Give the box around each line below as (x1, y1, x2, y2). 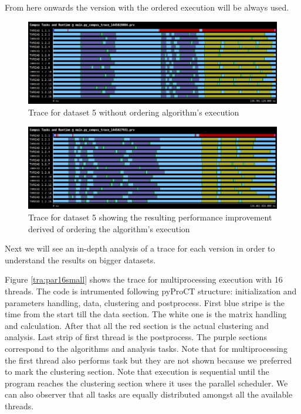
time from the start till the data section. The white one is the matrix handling (5, 308, 287, 320)
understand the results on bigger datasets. (5, 253, 156, 266)
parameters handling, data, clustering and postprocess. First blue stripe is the (5, 296, 285, 308)
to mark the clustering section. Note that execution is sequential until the (5, 365, 269, 378)
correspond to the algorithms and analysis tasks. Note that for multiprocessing (5, 342, 288, 354)
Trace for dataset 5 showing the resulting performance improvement (28, 211, 272, 223)
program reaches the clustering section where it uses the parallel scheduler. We (5, 376, 288, 389)
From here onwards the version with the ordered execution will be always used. (5, 1, 289, 13)
